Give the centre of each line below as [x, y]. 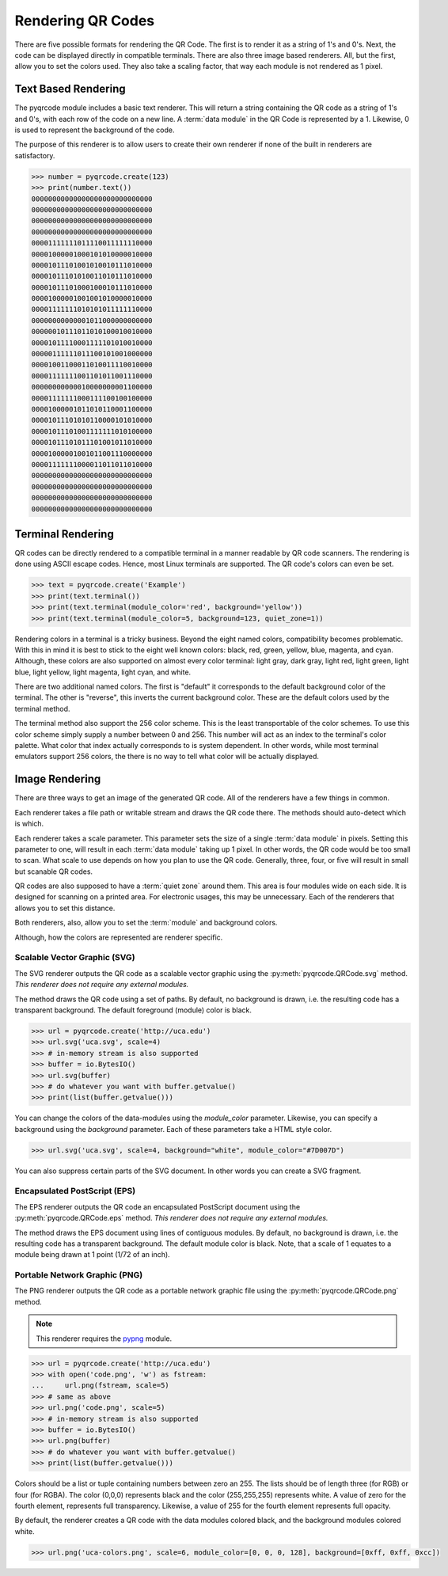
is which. [29, 824]
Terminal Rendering [64, 534]
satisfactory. [35, 155]
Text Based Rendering [70, 89]
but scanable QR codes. [54, 872]
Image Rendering [58, 779]
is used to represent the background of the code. [95, 130]
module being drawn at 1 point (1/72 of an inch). [92, 1255]
